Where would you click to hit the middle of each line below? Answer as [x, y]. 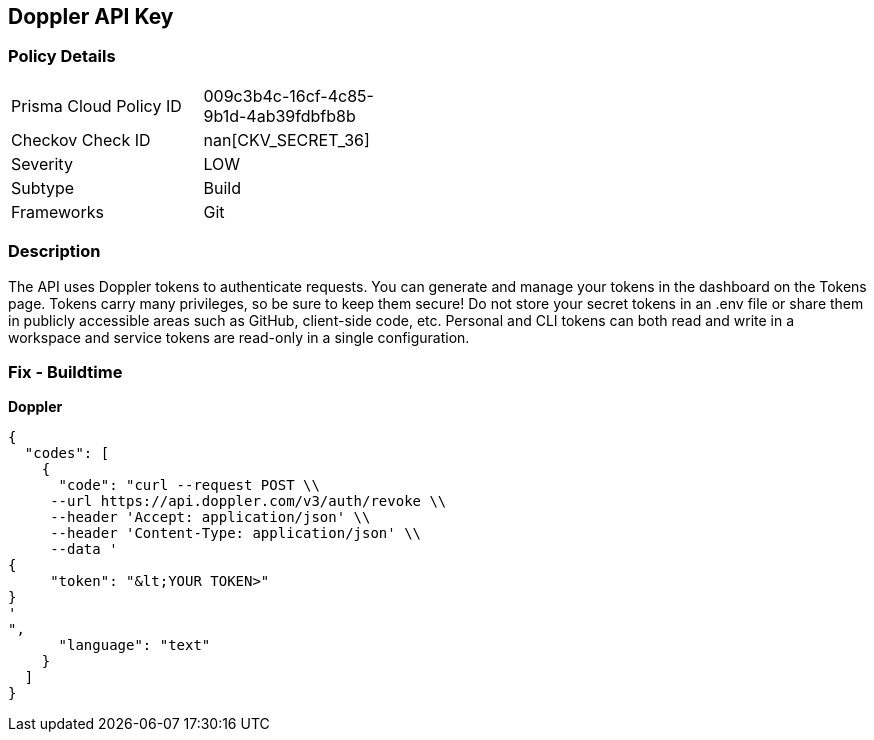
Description [54, 251]
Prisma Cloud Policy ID [96, 105]
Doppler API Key [91, 16]
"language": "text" [134, 645]
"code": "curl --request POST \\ [189, 485]
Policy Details [62, 56]
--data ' [84, 549]
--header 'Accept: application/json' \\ [210, 517]
